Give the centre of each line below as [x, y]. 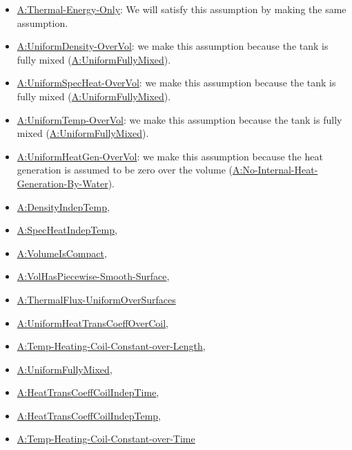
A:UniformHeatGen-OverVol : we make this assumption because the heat [170, 156]
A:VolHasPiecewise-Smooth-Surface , [93, 276]
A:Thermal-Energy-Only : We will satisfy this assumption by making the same [182, 9]
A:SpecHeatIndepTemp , [67, 230]
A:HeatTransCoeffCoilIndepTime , [88, 392]
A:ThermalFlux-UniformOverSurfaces [96, 299]
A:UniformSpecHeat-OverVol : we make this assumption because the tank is [176, 83]
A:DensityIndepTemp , [63, 206]
